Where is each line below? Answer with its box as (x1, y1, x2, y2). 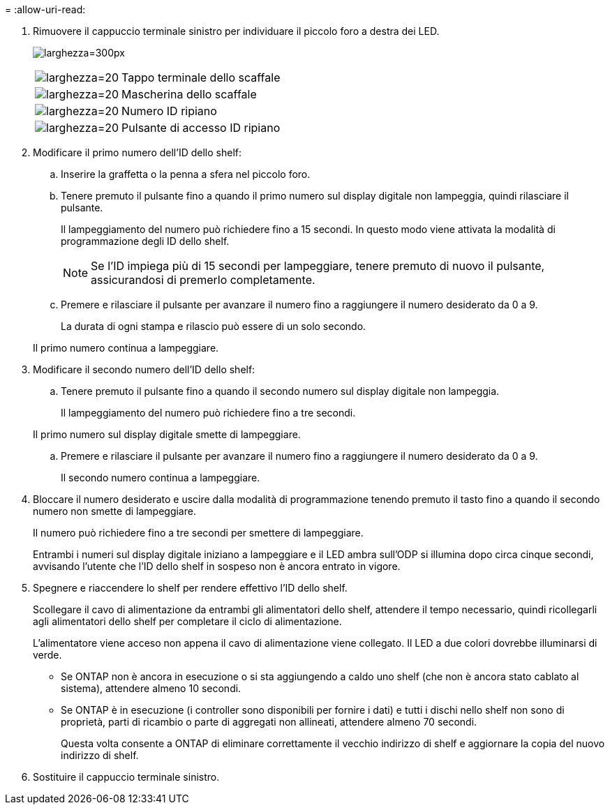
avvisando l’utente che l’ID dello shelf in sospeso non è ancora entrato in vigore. (33, 560, 401, 572)
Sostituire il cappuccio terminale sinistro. (33, 771, 220, 783)
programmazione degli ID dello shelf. (61, 235, 230, 247)
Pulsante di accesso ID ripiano (121, 121, 281, 135)
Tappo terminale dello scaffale (121, 70, 281, 84)
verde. (33, 649, 62, 661)
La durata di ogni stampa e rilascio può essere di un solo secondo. (61, 320, 366, 332)
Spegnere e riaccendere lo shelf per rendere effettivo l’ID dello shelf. (33, 582, 348, 594)
